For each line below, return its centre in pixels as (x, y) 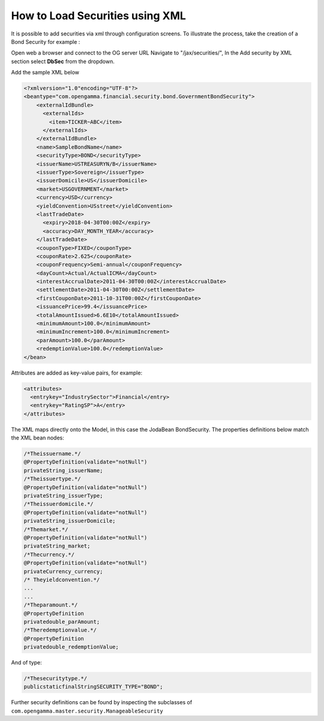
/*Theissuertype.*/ (52, 479)
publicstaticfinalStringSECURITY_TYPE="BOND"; (93, 687)
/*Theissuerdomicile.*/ (59, 504)
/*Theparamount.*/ (51, 605)
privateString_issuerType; (63, 496)
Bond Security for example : (46, 41)
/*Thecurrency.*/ (49, 554)
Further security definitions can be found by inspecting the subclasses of (102, 702)
